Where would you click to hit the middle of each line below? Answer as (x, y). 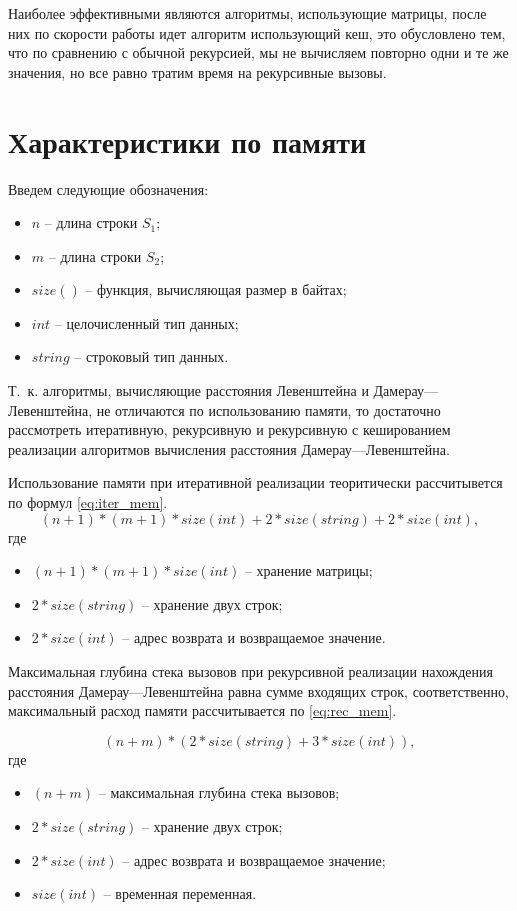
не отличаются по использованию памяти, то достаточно (268, 409)
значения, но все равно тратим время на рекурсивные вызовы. (197, 71)
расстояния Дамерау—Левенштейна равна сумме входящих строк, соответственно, (258, 690)
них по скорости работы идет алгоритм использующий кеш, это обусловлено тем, (257, 32)
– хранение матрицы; (308, 570)
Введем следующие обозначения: (108, 188)
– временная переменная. (180, 893)
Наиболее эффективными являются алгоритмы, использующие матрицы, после (247, 13)
